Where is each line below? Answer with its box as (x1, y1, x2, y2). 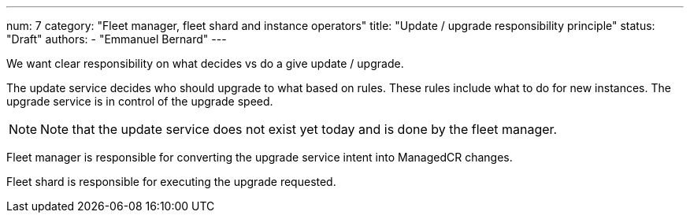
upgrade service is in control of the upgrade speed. (6, 95, 273, 108)
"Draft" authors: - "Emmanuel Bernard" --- (6, 32, 227, 46)
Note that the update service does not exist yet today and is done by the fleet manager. (40, 121, 558, 137)
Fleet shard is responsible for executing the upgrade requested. (6, 175, 336, 188)
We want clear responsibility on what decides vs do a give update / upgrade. (6, 57, 404, 70)
